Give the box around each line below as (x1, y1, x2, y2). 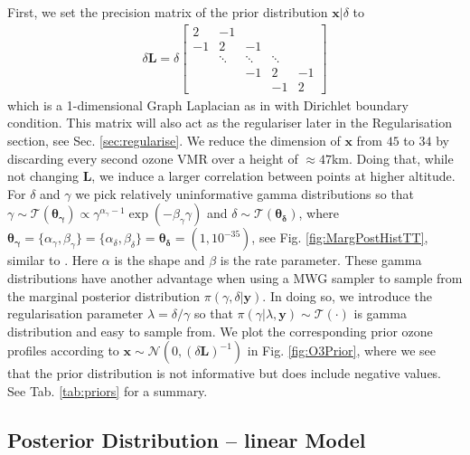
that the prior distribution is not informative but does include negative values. (7, 364, 442, 383)
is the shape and (114, 251, 205, 270)
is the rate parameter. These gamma (220, 251, 422, 270)
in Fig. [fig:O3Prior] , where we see (247, 341, 437, 360)
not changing (7, 166, 79, 185)
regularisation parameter (7, 304, 144, 323)
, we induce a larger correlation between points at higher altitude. (91, 166, 456, 185)
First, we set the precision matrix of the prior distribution (7, 3, 328, 21)
